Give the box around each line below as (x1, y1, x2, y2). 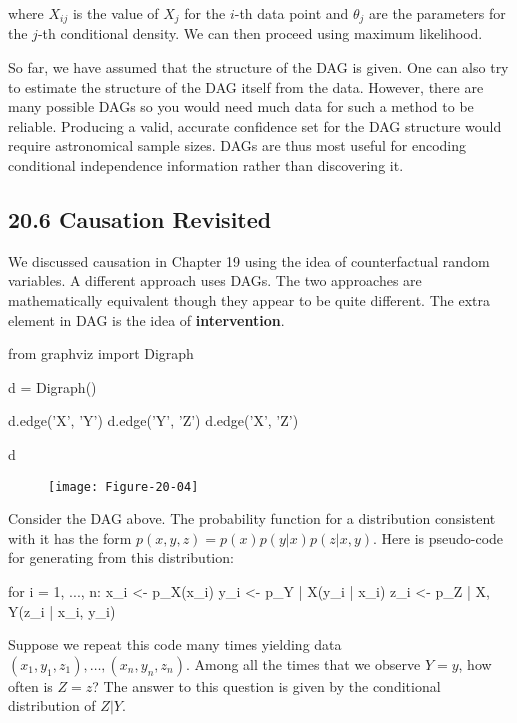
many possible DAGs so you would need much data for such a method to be (8, 96, 474, 117)
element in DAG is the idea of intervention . (8, 309, 285, 330)
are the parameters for (369, 3, 506, 23)
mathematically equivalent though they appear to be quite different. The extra (8, 290, 490, 310)
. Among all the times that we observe (185, 653, 421, 674)
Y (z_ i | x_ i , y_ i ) (8, 600, 116, 621)
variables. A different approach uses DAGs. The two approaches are (8, 270, 422, 291)
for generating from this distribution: (8, 547, 234, 568)
